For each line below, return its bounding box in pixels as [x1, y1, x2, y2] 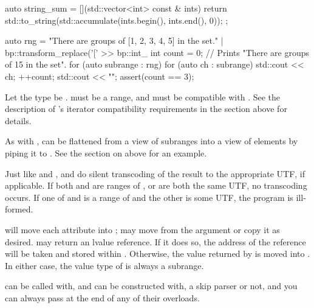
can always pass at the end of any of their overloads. [5, 291, 200, 304]
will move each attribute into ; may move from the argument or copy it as [5, 223, 280, 236]
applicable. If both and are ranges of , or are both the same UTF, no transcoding [5, 179, 307, 192]
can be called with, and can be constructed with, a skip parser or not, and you [5, 279, 298, 292]
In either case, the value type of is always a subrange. [5, 259, 204, 271]
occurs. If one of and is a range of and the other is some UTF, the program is [5, 191, 293, 203]
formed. [5, 203, 33, 215]
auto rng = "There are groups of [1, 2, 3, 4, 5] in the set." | [5, 34, 224, 47]
